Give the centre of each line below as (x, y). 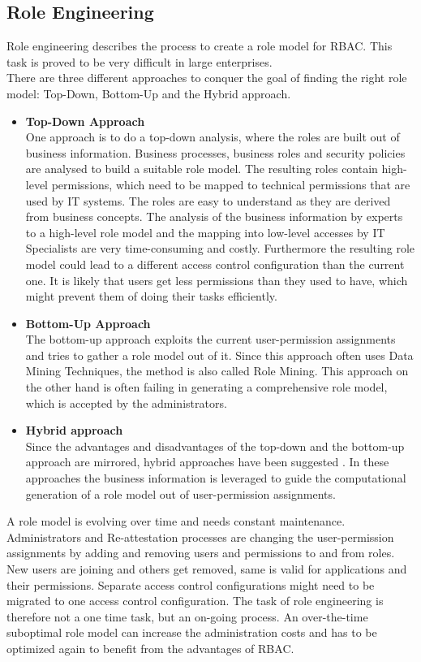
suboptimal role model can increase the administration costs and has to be (192, 632)
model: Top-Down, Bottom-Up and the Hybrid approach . (149, 93)
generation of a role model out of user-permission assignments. (180, 493)
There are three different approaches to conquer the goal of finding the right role (207, 78)
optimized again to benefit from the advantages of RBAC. (150, 648)
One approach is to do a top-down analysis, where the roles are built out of (213, 137)
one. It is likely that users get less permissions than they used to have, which (217, 280)
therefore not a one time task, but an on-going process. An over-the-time (187, 616)
